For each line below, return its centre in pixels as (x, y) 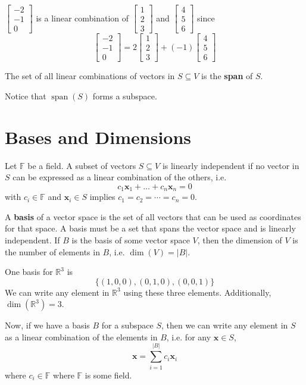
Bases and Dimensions (98, 137)
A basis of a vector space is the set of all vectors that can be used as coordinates (153, 216)
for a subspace (127, 325)
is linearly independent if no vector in (231, 165)
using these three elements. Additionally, (197, 292)
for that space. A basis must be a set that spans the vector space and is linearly (150, 228)
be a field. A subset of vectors (82, 165)
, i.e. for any (189, 337)
